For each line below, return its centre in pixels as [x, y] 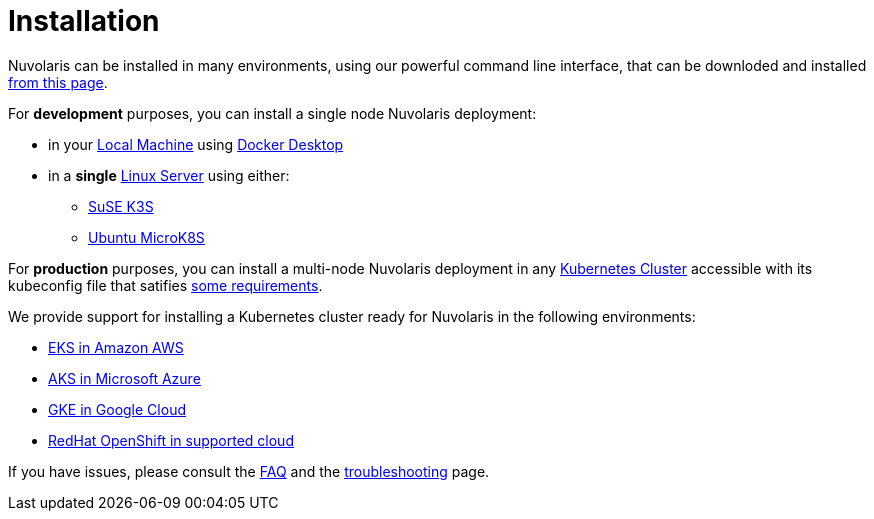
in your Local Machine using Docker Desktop [196, 144]
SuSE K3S [121, 206]
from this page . [58, 82]
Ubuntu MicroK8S [146, 237]
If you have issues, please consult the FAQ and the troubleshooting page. [249, 471]
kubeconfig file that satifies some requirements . [165, 285]
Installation [84, 21]
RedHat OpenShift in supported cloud [171, 440]
